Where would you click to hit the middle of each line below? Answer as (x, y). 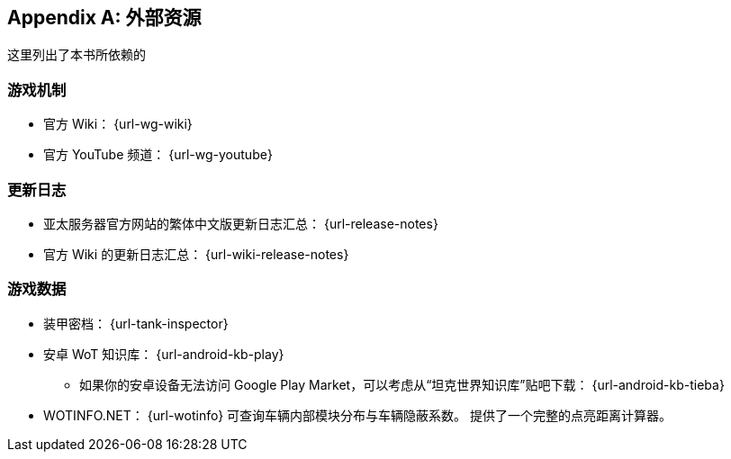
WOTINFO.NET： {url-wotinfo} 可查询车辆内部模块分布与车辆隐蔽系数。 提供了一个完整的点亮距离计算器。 (358, 415)
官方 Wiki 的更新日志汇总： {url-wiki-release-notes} (196, 254)
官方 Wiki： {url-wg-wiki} (118, 124)
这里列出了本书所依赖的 (77, 55)
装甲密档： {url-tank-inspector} (136, 323)
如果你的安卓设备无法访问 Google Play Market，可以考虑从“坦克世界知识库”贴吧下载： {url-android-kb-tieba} (402, 384)
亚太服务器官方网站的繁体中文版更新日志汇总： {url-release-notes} (241, 223)
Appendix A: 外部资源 (104, 18)
